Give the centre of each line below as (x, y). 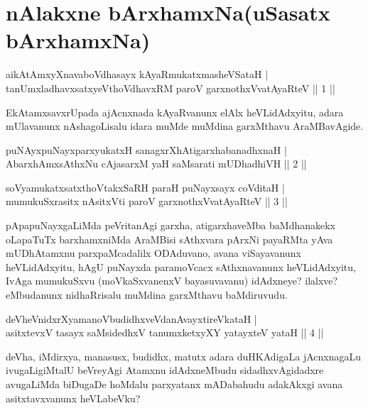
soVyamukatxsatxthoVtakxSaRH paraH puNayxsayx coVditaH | (145, 187)
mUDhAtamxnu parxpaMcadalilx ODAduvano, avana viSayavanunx (153, 253)
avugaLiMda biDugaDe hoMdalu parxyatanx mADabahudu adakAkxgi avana (174, 384)
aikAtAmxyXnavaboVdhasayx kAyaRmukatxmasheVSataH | (137, 74)
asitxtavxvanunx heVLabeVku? (73, 398)
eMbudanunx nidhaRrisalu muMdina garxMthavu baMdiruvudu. (147, 295)
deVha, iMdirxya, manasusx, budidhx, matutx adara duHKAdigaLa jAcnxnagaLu (184, 356)
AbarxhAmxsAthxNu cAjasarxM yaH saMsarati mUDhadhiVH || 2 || (156, 164)
